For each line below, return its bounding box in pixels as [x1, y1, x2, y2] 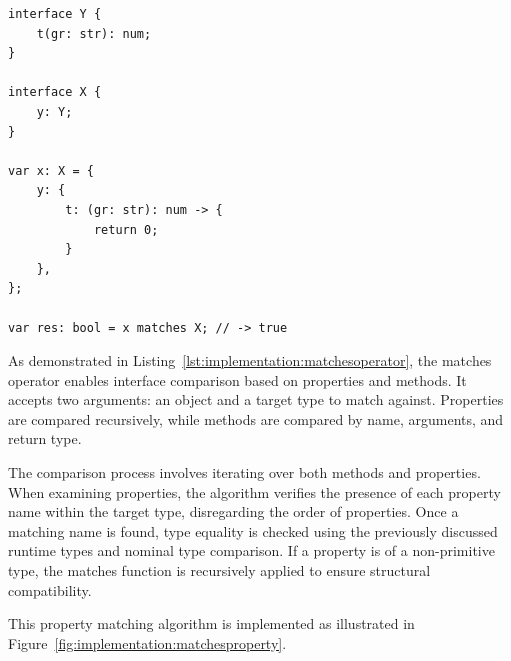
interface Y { [8, 7, 102, 21]
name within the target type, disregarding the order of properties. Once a [8, 501, 459, 522]
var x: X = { [8, 163, 94, 178]
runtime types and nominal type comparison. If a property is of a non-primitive [8, 540, 495, 561]
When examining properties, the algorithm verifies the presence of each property [8, 481, 501, 502]
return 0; [93, 222, 159, 237]
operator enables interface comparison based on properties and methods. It [8, 369, 467, 390]
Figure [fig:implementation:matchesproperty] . [8, 632, 287, 653]
